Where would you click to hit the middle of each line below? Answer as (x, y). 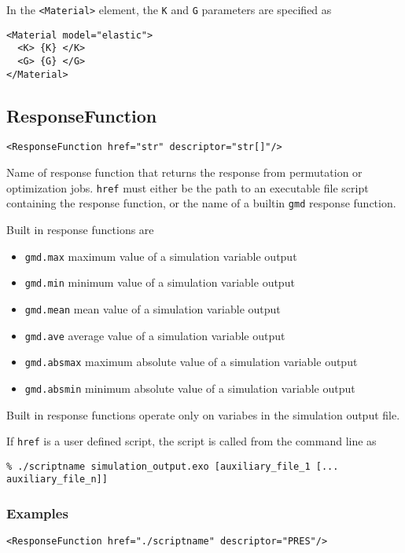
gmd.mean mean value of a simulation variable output (153, 308)
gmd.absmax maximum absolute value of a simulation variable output (191, 362)
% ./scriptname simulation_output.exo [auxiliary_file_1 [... (173, 466)
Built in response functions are (80, 230)
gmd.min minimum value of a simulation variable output (160, 282)
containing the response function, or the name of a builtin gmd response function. (201, 203)
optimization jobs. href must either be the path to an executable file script (188, 187)
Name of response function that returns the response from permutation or (184, 172)
